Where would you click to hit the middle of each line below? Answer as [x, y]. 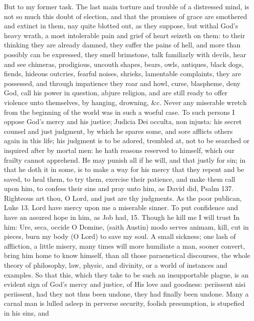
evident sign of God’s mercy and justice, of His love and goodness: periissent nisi [125, 284]
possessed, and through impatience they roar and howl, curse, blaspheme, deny [122, 83]
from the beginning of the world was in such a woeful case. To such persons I [119, 112]
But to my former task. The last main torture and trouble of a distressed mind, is [127, 6]
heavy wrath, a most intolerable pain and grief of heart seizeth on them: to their [125, 35]
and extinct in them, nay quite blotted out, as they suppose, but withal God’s [121, 26]
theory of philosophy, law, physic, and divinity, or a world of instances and [116, 265]
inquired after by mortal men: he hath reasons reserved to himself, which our [119, 150]
